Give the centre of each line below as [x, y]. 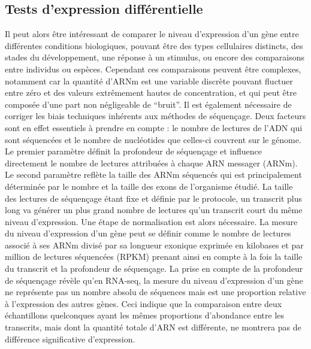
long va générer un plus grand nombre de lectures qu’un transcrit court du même [154, 210]
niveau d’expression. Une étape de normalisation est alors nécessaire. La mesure [151, 221]
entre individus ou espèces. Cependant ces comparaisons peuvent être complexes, [153, 69]
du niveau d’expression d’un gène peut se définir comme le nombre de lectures [148, 233]
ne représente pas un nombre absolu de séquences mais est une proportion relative [155, 292]
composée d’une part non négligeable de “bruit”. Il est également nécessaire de [148, 104]
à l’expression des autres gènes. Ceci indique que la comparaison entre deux [144, 303]
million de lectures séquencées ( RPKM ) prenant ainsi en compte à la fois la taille [154, 257]
